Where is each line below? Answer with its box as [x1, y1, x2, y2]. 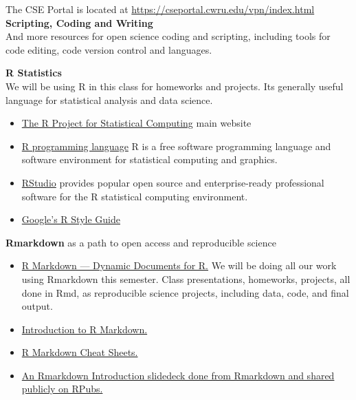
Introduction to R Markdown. [21, 322, 148, 336]
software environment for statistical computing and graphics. [21, 152, 278, 167]
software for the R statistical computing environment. [21, 189, 248, 203]
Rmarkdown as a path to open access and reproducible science [5, 235, 276, 249]
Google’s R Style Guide [21, 212, 120, 227]
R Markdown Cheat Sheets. [21, 345, 138, 359]
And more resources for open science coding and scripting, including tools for [5, 29, 331, 43]
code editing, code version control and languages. [5, 42, 212, 56]
